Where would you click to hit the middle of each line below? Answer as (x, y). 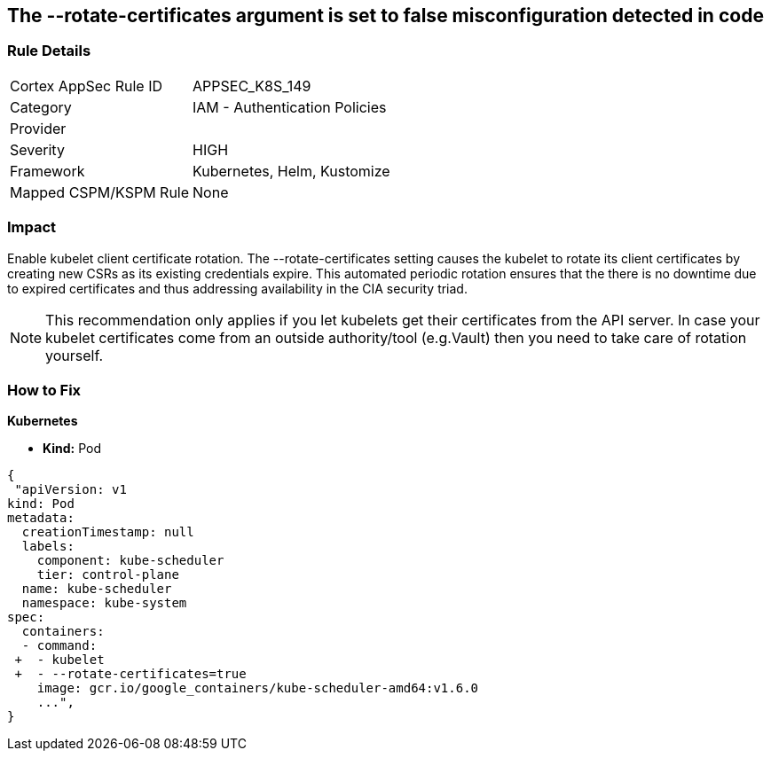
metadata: (41, 518)
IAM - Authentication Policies (290, 107)
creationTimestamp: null (108, 532)
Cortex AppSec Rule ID (87, 86)
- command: (59, 646)
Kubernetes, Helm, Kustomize (291, 171)
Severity (37, 149)
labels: (48, 547)
